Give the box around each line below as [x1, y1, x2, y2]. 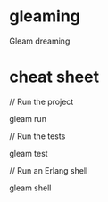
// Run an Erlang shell [9, 165, 88, 175]
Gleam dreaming [9, 36, 71, 46]
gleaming [9, 6, 80, 27]
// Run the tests [9, 131, 66, 141]
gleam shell [9, 182, 52, 193]
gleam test [9, 148, 48, 158]
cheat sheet [9, 67, 100, 87]
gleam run [9, 113, 47, 124]
